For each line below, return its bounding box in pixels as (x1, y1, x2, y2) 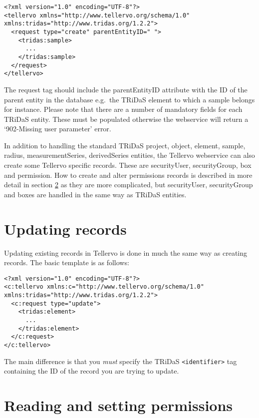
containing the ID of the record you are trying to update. (4, 366, 179, 376)
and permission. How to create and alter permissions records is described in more (4, 169, 253, 180)
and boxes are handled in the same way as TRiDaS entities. (4, 189, 187, 199)
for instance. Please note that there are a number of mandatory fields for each (4, 104, 243, 114)
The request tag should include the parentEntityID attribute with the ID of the (4, 84, 248, 94)
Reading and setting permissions (4, 395, 233, 416)
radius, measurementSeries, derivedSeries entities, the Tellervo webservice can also (4, 150, 255, 160)
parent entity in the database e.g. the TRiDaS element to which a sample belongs (4, 94, 255, 104)
